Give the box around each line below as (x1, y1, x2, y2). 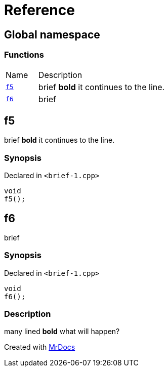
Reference (4, 2, 75, 19)
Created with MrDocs (4, 343, 75, 352)
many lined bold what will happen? (4, 327, 120, 336)
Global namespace (4, 28, 100, 41)
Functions (4, 50, 44, 60)
